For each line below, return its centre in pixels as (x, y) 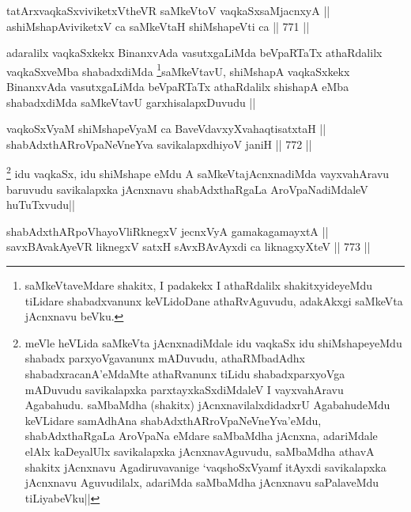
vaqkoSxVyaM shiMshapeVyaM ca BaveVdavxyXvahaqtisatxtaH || (166, 129)
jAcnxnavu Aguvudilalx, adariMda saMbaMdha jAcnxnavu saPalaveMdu (202, 482)
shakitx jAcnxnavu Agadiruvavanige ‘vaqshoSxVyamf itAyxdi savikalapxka (205, 466)
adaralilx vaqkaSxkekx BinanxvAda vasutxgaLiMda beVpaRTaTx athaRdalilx (194, 53)
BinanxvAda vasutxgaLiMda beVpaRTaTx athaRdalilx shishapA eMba (178, 87)
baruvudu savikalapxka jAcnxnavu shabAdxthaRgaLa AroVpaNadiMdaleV (187, 189)
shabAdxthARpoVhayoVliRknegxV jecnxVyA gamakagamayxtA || (168, 231)
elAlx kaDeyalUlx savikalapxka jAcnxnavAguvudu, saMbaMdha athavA (200, 451)
